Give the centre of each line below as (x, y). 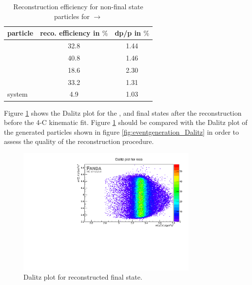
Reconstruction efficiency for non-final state (78, 6)
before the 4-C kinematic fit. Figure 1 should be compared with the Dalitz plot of (126, 122)
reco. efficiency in (70, 33)
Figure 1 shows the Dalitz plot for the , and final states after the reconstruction (123, 112)
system (18, 94)
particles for (72, 16)
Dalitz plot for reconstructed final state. (83, 277)
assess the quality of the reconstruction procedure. (79, 141)
